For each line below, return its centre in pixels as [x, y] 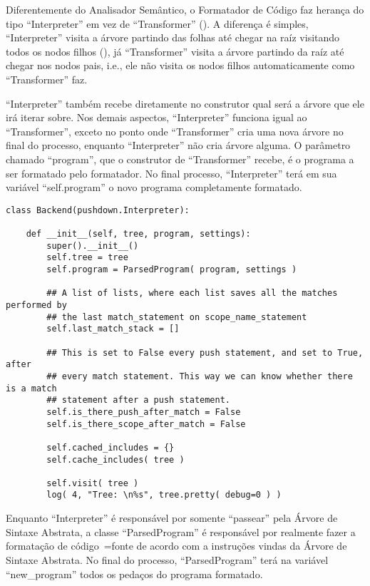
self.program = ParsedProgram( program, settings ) [172, 269]
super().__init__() [93, 246]
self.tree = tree [87, 258]
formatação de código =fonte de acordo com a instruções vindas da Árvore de [176, 546]
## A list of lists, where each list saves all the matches [192, 293]
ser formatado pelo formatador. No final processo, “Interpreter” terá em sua [171, 173]
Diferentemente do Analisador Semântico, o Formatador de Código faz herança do [185, 9]
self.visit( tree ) [93, 483]
